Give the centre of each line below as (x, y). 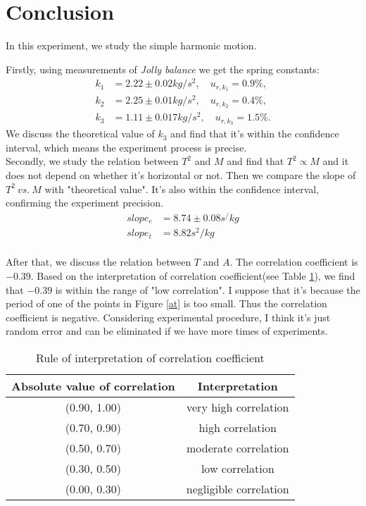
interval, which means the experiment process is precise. (126, 147)
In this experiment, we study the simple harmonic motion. (131, 45)
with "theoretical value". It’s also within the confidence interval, (182, 189)
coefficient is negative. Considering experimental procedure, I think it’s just (168, 317)
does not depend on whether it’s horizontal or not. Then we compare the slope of (181, 175)
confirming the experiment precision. (84, 203)
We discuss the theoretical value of (80, 134)
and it (336, 161)
